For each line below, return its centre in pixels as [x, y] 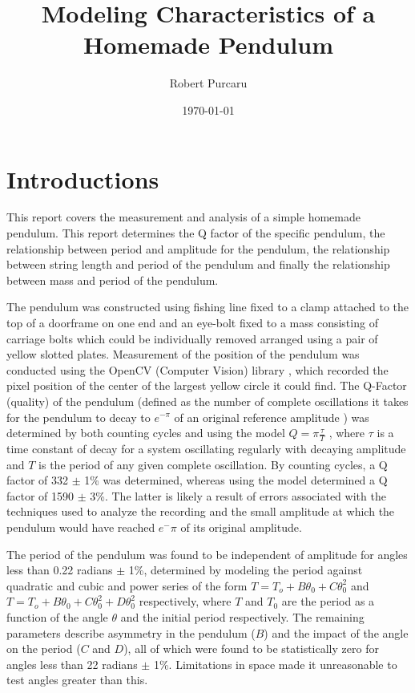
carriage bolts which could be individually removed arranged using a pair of [192, 338]
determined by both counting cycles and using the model [146, 433]
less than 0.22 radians [60, 570]
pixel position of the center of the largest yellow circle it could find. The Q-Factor [207, 385]
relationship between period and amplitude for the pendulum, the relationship [198, 248]
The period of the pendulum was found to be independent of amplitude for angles [207, 554]
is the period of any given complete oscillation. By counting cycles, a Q [213, 464]
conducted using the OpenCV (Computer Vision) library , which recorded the [197, 369]
